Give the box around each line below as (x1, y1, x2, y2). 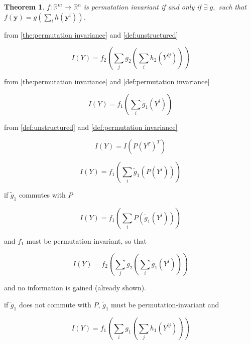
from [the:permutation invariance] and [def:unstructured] (4, 29, 178, 40)
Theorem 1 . (4, 2, 45, 12)
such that (218, 2, 246, 12)
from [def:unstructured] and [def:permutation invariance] (4, 121, 178, 132)
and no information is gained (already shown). (4, 282, 146, 293)
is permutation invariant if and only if (83, 2, 201, 12)
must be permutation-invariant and (111, 299, 219, 309)
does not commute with (19, 299, 91, 309)
